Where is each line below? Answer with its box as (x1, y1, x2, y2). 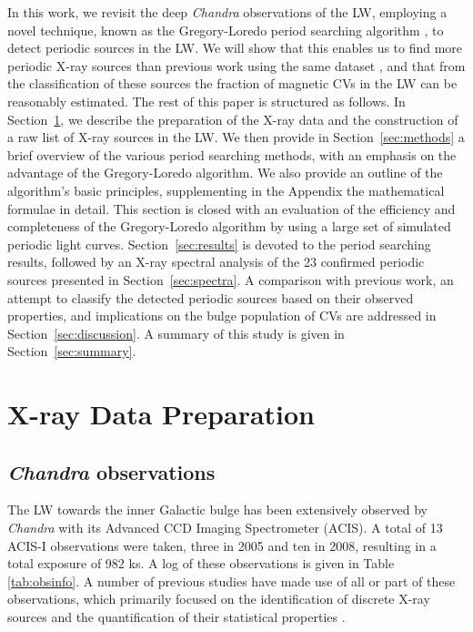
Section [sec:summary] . (7, 341, 136, 361)
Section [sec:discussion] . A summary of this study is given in (7, 323, 345, 342)
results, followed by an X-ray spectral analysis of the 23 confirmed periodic (7, 252, 425, 271)
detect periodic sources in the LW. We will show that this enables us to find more (7, 38, 463, 57)
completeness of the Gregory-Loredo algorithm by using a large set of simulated (7, 217, 451, 236)
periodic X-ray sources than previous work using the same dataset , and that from (7, 56, 466, 75)
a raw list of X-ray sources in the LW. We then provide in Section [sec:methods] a (7, 127, 465, 147)
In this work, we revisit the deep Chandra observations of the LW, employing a (7, 3, 448, 21)
